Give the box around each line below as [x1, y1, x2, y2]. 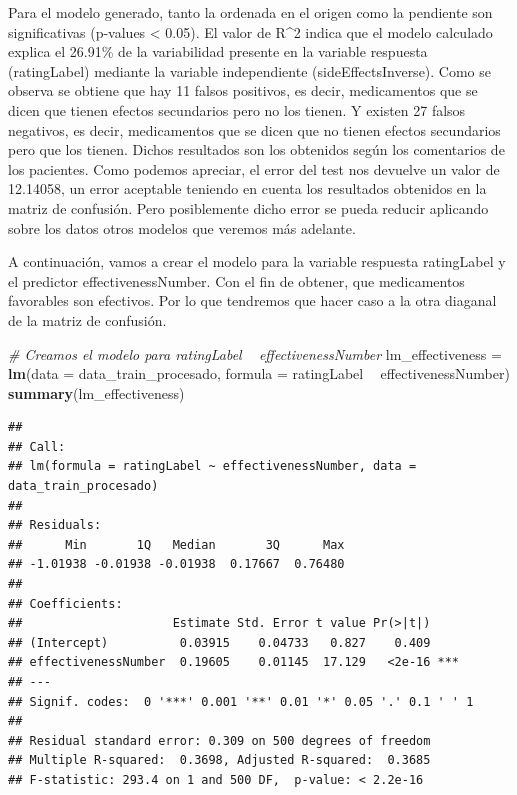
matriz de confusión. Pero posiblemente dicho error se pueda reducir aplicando [8, 197, 489, 218]
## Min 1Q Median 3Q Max [8, 537, 345, 552]
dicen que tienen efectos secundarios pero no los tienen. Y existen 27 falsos [8, 99, 466, 120]
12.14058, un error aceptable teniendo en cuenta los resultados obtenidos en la [8, 178, 487, 199]
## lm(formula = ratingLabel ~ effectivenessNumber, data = [8, 459, 417, 474]
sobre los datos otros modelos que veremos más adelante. [8, 217, 356, 238]
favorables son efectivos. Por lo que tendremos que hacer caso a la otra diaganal [8, 290, 497, 311]
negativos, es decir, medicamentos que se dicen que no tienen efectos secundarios [8, 119, 501, 140]
